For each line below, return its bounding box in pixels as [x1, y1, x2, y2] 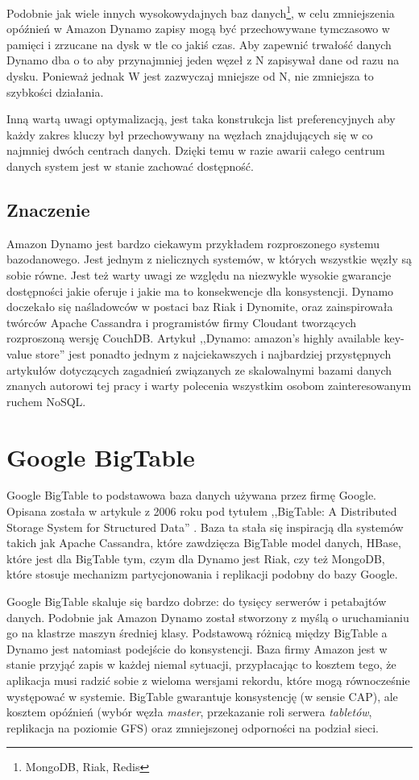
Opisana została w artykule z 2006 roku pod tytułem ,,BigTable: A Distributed [6, 503, 397, 520]
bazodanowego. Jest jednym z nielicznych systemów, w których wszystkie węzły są [6, 251, 413, 268]
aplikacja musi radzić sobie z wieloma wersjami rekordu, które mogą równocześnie [6, 671, 410, 688]
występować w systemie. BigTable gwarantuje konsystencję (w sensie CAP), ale [6, 687, 398, 704]
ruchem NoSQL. [6, 392, 86, 409]
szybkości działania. [6, 83, 104, 100]
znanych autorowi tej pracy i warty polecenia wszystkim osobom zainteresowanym [6, 377, 412, 394]
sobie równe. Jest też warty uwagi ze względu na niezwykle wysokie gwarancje [6, 266, 392, 283]
